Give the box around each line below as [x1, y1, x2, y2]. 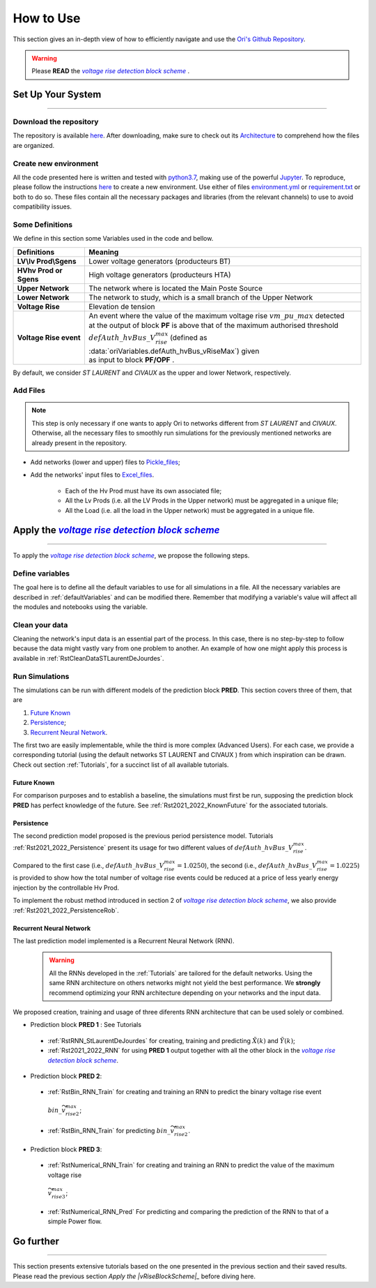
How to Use [13, 10, 81, 26]
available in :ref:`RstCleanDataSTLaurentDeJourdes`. [13, 654, 164, 662]
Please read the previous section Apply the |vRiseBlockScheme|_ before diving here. [13, 1272, 256, 1280]
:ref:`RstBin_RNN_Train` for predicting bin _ [47, 1127, 171, 1135]
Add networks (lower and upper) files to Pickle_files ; [30, 458, 180, 467]
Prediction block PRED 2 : [30, 1072, 102, 1080]
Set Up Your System [13, 89, 102, 100]
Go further [13, 1235, 59, 1247]
